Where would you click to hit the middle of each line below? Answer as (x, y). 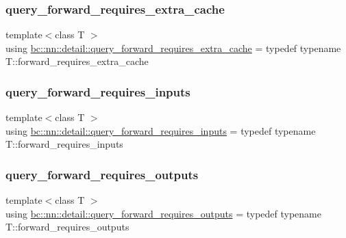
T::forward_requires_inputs (64, 144)
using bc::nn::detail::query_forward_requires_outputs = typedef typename (163, 213)
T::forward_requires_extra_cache (77, 61)
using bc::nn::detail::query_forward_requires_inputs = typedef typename (161, 130)
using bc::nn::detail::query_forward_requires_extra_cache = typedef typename (173, 48)
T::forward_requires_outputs (67, 227)
